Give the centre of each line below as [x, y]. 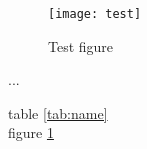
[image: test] [95, 14]
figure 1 [31, 132]
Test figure [81, 45]
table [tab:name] [58, 112]
